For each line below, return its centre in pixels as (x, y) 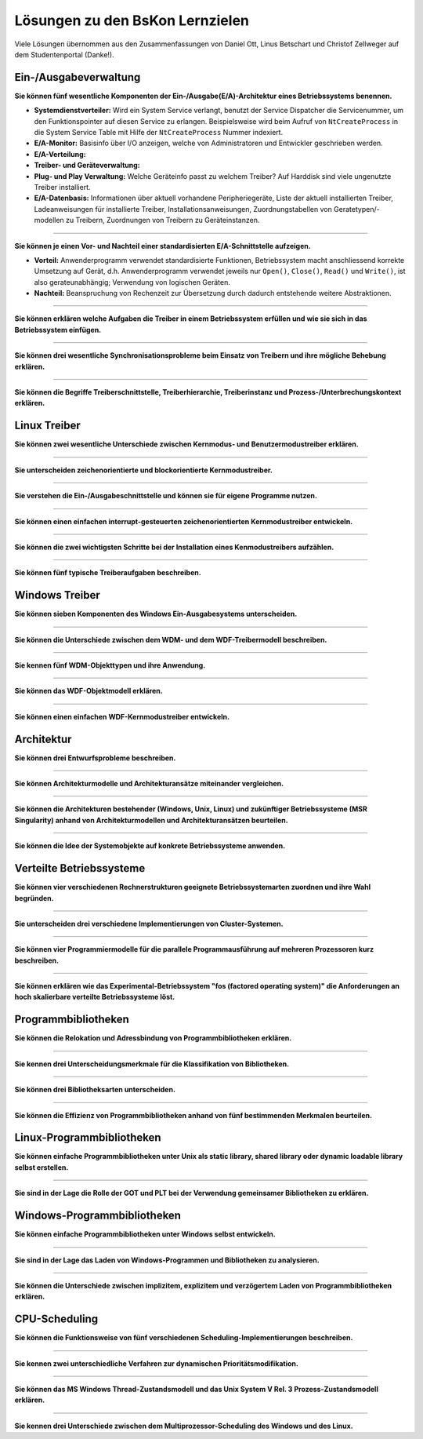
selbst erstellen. (42, 1167)
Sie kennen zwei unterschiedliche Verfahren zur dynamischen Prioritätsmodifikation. (157, 1363)
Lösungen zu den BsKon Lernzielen (132, 20)
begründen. (34, 898)
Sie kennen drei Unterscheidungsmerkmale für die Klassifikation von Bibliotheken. (152, 1064)
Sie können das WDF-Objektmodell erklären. (89, 691)
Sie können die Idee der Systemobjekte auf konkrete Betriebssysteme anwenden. (150, 846)
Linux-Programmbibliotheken (88, 1138)
